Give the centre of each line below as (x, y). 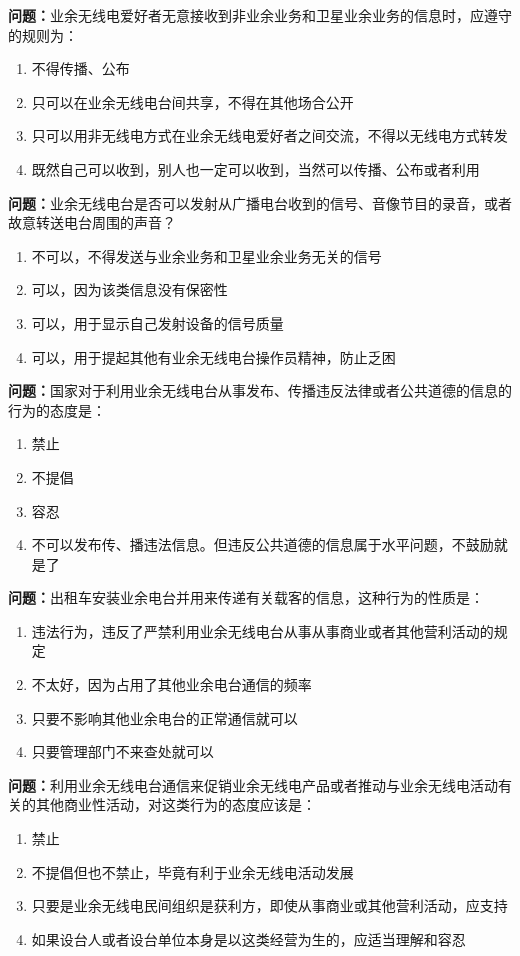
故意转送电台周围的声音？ (92, 222)
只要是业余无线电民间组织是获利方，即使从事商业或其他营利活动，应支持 (269, 905)
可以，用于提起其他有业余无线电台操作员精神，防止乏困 (213, 356)
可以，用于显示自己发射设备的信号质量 (157, 322)
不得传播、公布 (80, 68)
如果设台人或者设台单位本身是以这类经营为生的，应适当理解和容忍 (248, 938)
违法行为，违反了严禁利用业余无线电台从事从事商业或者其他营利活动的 (262, 630)
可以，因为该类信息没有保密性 (129, 289)
